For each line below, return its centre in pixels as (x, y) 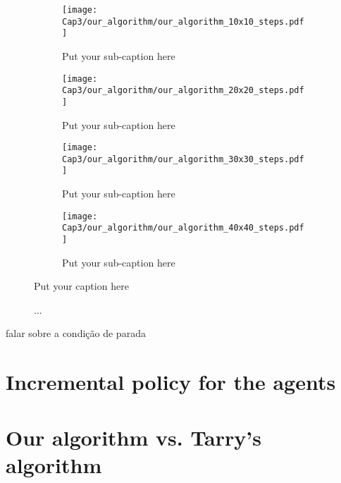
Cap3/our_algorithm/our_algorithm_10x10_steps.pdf (183, 22)
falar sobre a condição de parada (76, 333)
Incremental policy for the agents (171, 382)
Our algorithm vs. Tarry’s (134, 437)
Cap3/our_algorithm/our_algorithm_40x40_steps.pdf (183, 228)
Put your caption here (81, 286)
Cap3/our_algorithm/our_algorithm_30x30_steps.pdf (183, 159)
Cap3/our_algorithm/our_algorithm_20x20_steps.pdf (183, 91)
